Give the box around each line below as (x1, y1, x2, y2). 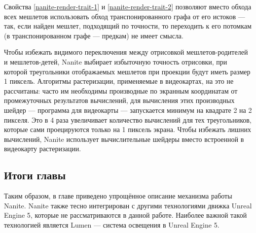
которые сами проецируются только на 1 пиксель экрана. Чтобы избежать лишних (4, 124, 251, 134)
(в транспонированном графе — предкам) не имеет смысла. (4, 30, 183, 40)
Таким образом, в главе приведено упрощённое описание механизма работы (4, 191, 232, 201)
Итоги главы (4, 167, 66, 183)
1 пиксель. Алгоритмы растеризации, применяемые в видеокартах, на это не (4, 76, 234, 86)
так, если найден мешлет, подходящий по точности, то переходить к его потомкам (4, 21, 252, 31)
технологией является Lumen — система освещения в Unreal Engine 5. (4, 219, 219, 230)
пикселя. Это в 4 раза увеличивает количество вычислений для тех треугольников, (4, 114, 252, 125)
